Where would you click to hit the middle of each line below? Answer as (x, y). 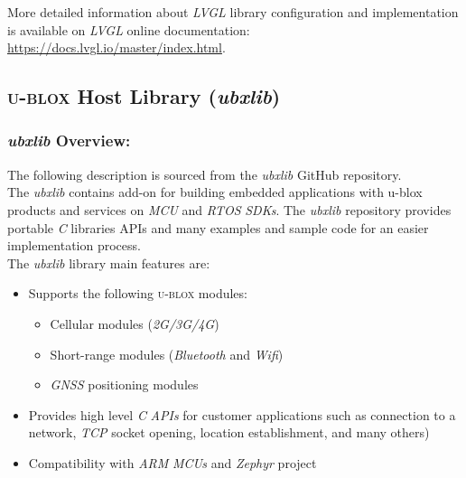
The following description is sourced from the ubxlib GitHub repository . (205, 174)
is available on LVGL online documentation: (129, 29)
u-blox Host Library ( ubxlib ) (144, 96)
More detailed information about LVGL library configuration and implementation (233, 12)
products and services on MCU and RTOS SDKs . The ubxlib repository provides (229, 209)
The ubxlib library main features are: (109, 262)
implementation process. (74, 245)
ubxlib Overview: (69, 141)
